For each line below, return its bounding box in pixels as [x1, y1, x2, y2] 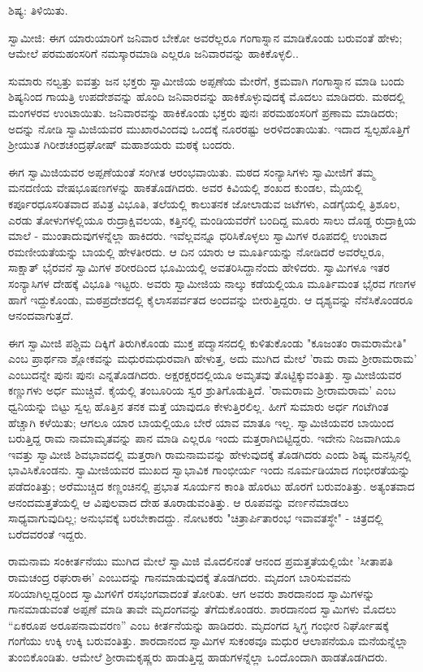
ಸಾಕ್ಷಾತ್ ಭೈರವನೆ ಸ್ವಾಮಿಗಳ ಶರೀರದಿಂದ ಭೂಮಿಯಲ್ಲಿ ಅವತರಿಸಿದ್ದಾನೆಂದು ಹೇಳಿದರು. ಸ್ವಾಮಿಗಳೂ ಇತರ [8, 259, 390, 276]
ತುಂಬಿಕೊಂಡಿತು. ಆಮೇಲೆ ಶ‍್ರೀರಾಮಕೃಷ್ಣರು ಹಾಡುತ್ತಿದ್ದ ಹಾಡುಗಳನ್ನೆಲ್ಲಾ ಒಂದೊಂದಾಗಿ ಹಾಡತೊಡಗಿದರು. [8, 648, 388, 665]
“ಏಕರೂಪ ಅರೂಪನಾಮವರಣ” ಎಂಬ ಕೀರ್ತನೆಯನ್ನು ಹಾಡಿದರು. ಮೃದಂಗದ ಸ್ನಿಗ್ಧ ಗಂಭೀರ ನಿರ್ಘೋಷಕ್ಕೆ [8, 616, 389, 633]
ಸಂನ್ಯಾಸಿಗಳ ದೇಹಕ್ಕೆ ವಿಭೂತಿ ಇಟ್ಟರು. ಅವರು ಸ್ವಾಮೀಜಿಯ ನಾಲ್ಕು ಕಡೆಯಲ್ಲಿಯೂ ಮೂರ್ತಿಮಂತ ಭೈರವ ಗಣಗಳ [8, 274, 417, 291]
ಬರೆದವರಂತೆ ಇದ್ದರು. [8, 525, 87, 542]
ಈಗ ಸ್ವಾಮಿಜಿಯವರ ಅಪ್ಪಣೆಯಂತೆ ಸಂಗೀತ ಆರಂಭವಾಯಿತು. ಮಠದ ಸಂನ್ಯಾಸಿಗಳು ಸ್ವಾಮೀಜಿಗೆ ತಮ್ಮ [8, 163, 375, 180]
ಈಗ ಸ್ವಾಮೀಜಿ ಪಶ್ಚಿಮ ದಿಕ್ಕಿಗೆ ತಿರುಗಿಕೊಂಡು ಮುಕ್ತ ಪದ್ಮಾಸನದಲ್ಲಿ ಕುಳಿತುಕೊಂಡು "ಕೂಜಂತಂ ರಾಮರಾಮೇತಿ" [8, 334, 407, 351]
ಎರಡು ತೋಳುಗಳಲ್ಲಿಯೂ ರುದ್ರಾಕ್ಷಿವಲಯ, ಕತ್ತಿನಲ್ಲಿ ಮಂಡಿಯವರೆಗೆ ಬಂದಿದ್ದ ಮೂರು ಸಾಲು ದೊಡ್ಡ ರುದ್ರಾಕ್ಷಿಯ [8, 211, 417, 228]
